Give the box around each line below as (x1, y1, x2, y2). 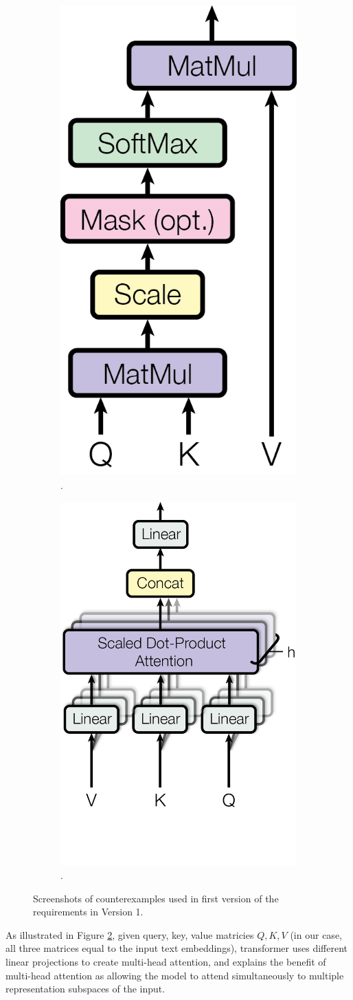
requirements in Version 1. (33, 904, 144, 919)
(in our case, (290, 927, 342, 942)
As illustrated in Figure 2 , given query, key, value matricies (5, 927, 254, 942)
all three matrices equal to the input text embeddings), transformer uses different (5, 941, 348, 955)
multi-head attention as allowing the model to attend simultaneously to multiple (5, 968, 344, 982)
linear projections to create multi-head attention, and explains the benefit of (5, 955, 326, 969)
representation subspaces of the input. (5, 981, 166, 996)
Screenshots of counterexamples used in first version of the (33, 891, 279, 905)
